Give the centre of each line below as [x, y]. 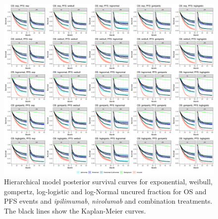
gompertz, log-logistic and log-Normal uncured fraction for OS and [105, 191]
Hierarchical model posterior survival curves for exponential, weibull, [108, 182]
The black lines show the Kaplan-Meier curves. [75, 210]
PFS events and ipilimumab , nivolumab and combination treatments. [108, 201]
